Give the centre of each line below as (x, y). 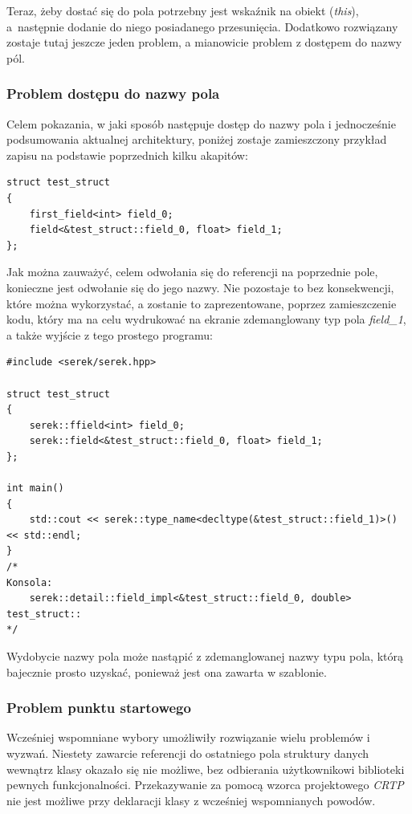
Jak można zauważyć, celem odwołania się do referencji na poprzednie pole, (192, 272)
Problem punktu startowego (99, 708)
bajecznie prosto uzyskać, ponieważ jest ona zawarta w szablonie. (167, 672)
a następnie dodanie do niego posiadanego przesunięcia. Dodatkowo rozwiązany (202, 26)
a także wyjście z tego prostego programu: (110, 334)
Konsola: (30, 582)
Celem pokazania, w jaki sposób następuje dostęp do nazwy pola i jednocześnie (201, 123)
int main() (35, 488)
